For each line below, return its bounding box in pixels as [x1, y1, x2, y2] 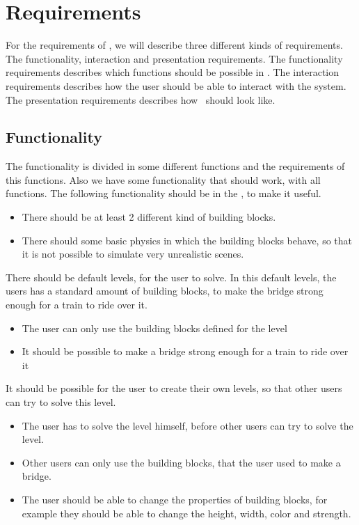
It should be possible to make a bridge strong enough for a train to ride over [22, 344, 349, 359]
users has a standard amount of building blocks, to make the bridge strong [6, 283, 324, 298]
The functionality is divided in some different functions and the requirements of [6, 159, 345, 173]
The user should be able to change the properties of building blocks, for [22, 492, 328, 506]
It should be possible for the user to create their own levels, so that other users [6, 381, 342, 395]
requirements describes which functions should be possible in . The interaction [6, 65, 340, 79]
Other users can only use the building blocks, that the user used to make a [22, 455, 341, 469]
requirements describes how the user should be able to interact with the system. [6, 78, 346, 93]
